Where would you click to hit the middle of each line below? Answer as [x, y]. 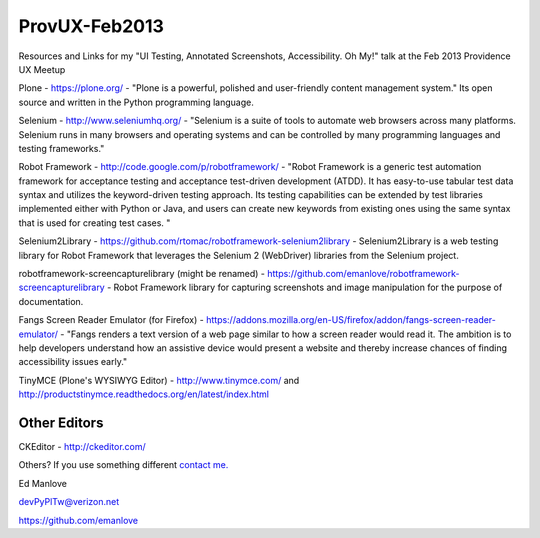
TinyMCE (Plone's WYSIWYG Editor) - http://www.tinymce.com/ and [159, 380]
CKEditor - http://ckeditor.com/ [82, 447]
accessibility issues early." [73, 362]
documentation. [51, 301]
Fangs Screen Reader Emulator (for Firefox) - [111, 320]
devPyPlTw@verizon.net [69, 502]
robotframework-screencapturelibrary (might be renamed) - [141, 274]
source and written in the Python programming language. [136, 102]
